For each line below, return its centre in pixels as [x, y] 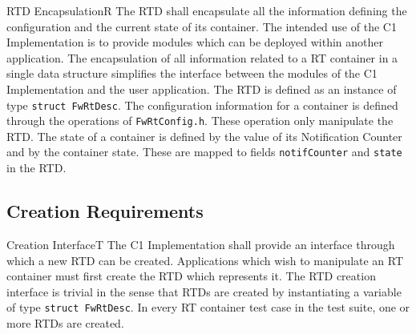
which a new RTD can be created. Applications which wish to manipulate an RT [205, 260]
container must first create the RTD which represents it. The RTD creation [191, 276]
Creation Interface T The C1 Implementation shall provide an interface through [201, 244]
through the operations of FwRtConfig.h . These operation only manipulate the [200, 121]
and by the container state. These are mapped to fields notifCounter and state [204, 152]
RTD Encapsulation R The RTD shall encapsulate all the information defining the [207, 10]
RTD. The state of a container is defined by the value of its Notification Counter [204, 136]
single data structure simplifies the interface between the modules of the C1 [192, 73]
